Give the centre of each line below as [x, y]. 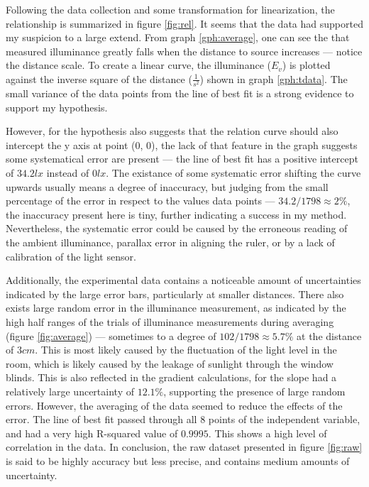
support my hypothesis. [57, 107]
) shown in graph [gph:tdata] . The [274, 78]
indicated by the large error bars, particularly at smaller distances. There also [175, 294]
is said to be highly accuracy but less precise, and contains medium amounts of [178, 460]
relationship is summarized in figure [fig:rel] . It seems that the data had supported [184, 23]
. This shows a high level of [268, 433]
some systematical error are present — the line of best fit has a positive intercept [182, 159]
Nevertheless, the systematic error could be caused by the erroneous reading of [177, 228]
